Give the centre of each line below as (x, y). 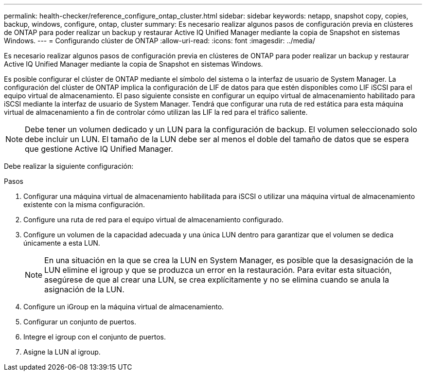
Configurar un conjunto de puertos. (80, 322)
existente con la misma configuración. (84, 205)
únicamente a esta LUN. (62, 243)
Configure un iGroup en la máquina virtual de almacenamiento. (124, 307)
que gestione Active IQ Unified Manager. (99, 149)
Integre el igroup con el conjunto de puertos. (95, 337)
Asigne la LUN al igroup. (62, 352)
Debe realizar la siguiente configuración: (69, 166)
